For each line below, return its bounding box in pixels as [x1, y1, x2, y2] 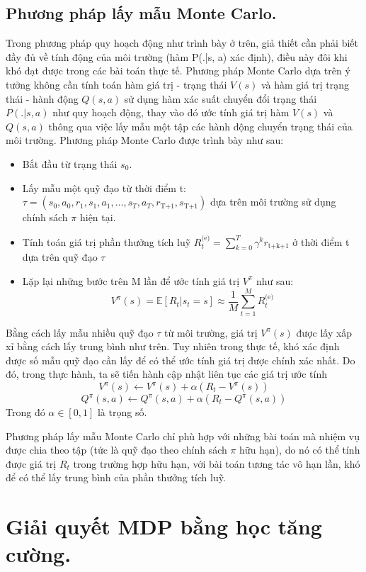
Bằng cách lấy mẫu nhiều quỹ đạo [6, 325, 154, 340]
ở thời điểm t [292, 234, 350, 249]
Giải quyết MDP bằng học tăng [6, 512, 322, 541]
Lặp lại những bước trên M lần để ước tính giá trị [22, 273, 240, 288]
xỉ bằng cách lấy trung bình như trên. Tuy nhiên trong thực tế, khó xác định [6, 339, 340, 354]
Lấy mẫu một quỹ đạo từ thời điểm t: [22, 180, 186, 195]
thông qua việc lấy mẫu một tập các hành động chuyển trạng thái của [48, 118, 353, 133]
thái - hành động [6, 91, 79, 106]
